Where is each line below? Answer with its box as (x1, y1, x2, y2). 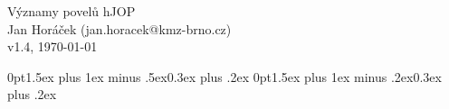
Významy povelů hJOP (7, 2, 136, 20)
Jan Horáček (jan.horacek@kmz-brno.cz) (7, 19, 232, 38)
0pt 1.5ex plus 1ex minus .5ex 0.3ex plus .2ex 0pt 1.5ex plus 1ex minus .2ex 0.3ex (7, 67, 442, 86)
